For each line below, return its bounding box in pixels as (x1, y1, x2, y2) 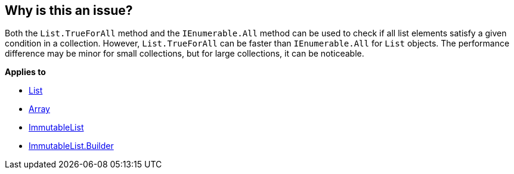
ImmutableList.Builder (29, 141, 114, 151)
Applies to (5, 67, 46, 77)
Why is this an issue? (5, 3, 133, 18)
